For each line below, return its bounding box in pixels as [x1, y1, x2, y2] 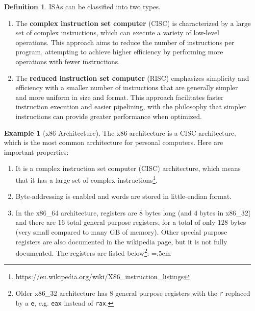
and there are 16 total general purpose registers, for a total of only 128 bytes [15, 217, 246, 227]
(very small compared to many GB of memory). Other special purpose [15, 226, 227, 237]
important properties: [4, 146, 69, 157]
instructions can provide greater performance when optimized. [15, 111, 202, 121]
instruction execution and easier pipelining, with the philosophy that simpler [15, 101, 246, 112]
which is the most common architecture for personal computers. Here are [4, 137, 223, 147]
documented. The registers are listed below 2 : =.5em [15, 246, 171, 258]
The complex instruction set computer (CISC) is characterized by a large [15, 18, 251, 28]
